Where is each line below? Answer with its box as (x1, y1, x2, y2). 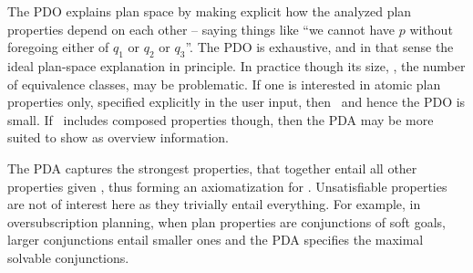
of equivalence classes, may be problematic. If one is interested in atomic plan (7, 74, 441, 93)
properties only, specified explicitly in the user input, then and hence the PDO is (7, 92, 466, 111)
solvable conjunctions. (7, 247, 129, 267)
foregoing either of (7, 37, 109, 57)
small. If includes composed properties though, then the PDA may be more (7, 110, 434, 129)
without (409, 19, 453, 38)
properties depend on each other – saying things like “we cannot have (7, 19, 395, 38)
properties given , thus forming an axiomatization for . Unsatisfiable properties (7, 176, 447, 195)
